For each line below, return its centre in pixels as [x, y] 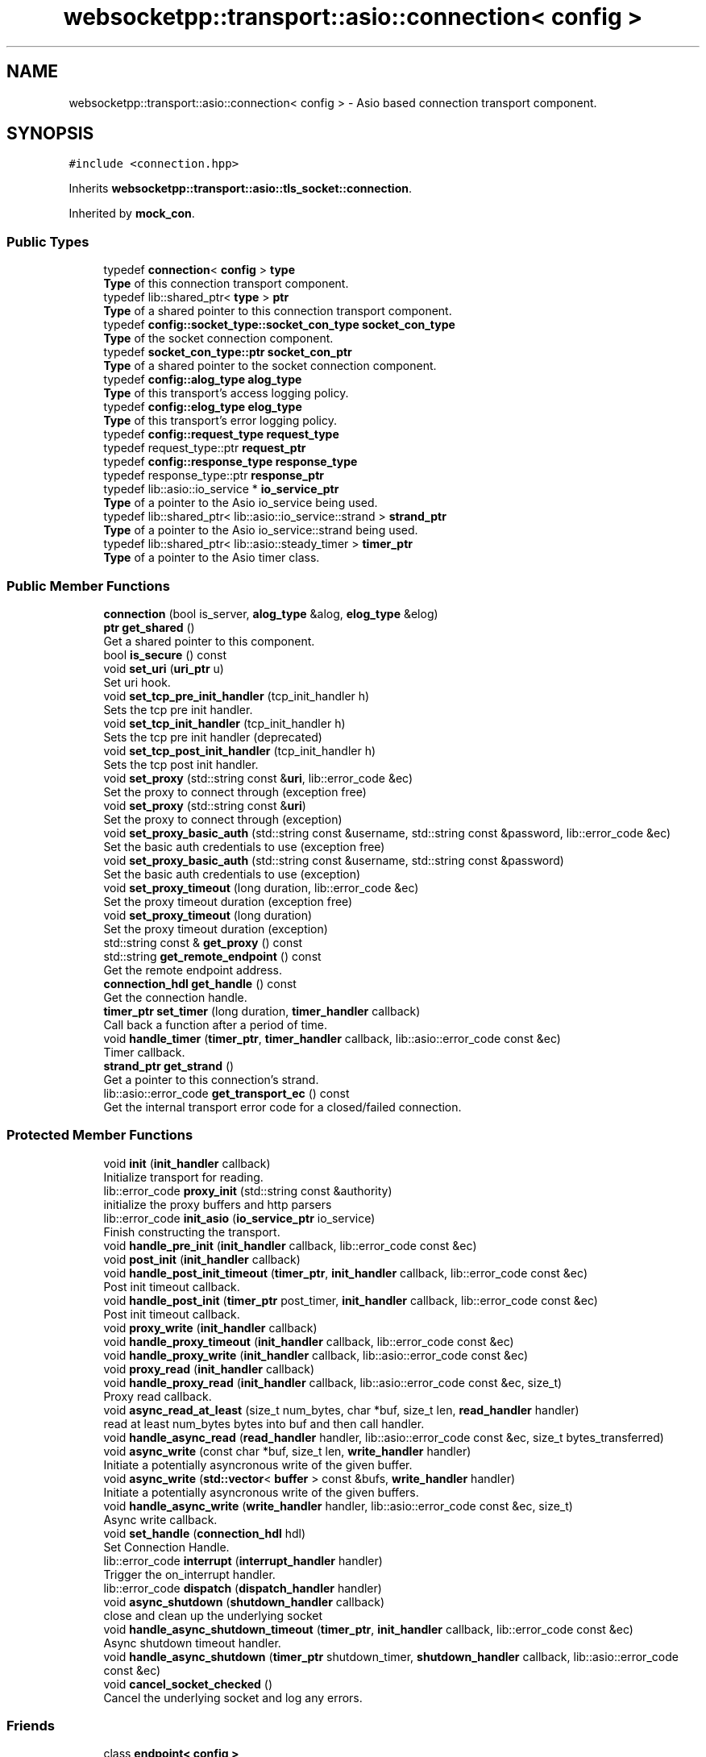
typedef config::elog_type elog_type [203, 407]
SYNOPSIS [50, 134]
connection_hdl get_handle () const [200, 983]
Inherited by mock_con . [132, 214]
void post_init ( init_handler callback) [202, 1259]
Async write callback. [160, 1519]
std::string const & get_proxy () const [203, 942]
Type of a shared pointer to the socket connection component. [270, 366]
